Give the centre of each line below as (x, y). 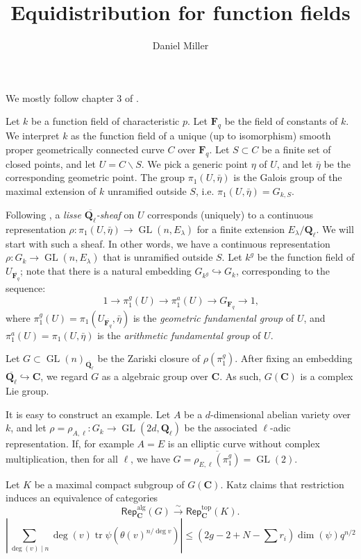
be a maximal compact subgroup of (109, 484)
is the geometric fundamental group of (213, 317)
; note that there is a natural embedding (106, 271)
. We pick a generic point (194, 163)
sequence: (26, 288)
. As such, (241, 376)
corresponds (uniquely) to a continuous (230, 215)
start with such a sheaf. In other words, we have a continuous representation (168, 243)
